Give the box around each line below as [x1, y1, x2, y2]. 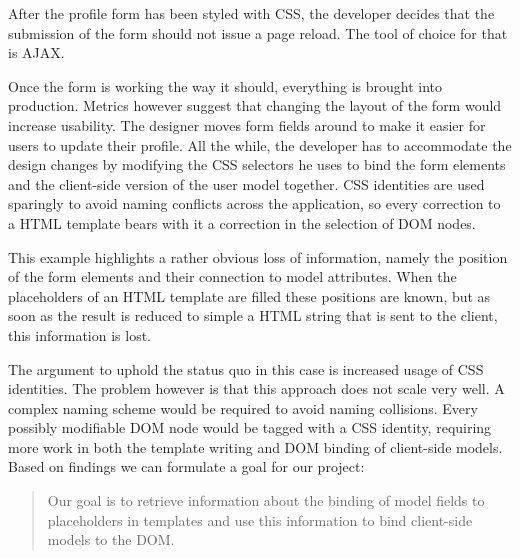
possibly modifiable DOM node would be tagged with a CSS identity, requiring [8, 417, 492, 438]
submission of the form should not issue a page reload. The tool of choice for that [8, 22, 508, 43]
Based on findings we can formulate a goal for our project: [8, 456, 365, 477]
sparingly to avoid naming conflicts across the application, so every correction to [8, 193, 501, 214]
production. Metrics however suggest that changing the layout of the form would [8, 95, 502, 116]
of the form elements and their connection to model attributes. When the [8, 266, 457, 287]
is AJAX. [8, 42, 65, 63]
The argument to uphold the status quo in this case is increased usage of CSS [8, 358, 484, 379]
